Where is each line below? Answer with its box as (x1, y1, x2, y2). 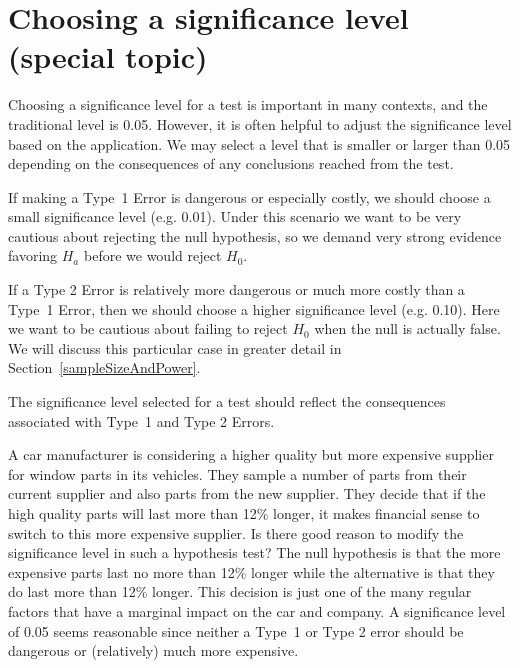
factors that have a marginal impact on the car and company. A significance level (8, 600, 506, 621)
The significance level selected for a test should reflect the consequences (8, 391, 446, 412)
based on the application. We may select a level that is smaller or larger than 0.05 (8, 133, 511, 154)
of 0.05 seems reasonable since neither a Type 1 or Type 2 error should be (8, 620, 464, 641)
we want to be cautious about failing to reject (8, 318, 288, 339)
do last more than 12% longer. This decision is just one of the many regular (8, 581, 472, 602)
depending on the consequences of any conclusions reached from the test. (8, 153, 454, 174)
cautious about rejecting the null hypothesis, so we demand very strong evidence (8, 225, 502, 246)
